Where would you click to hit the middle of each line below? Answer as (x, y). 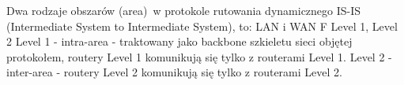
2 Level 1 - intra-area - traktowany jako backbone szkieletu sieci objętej (179, 41)
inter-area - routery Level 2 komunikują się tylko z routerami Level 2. (174, 72)
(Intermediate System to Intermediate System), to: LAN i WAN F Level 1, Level (202, 26)
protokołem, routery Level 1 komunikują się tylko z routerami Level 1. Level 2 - (199, 56)
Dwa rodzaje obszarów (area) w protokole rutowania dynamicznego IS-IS (184, 10)
